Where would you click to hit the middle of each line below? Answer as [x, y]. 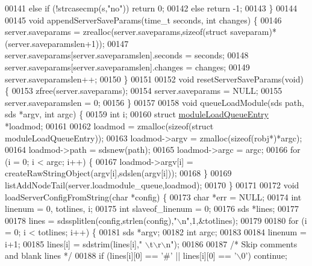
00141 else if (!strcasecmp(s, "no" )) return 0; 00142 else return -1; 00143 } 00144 [151, 8]
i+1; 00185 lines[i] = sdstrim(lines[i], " [74, 243]
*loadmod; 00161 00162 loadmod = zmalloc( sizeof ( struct [109, 125]
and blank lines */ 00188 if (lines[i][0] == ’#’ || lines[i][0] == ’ [121, 255]
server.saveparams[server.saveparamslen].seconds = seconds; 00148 [127, 55]
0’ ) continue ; [264, 255]
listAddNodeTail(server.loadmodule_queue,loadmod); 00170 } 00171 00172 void [152, 184]
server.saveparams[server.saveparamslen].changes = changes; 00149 [127, 66]
